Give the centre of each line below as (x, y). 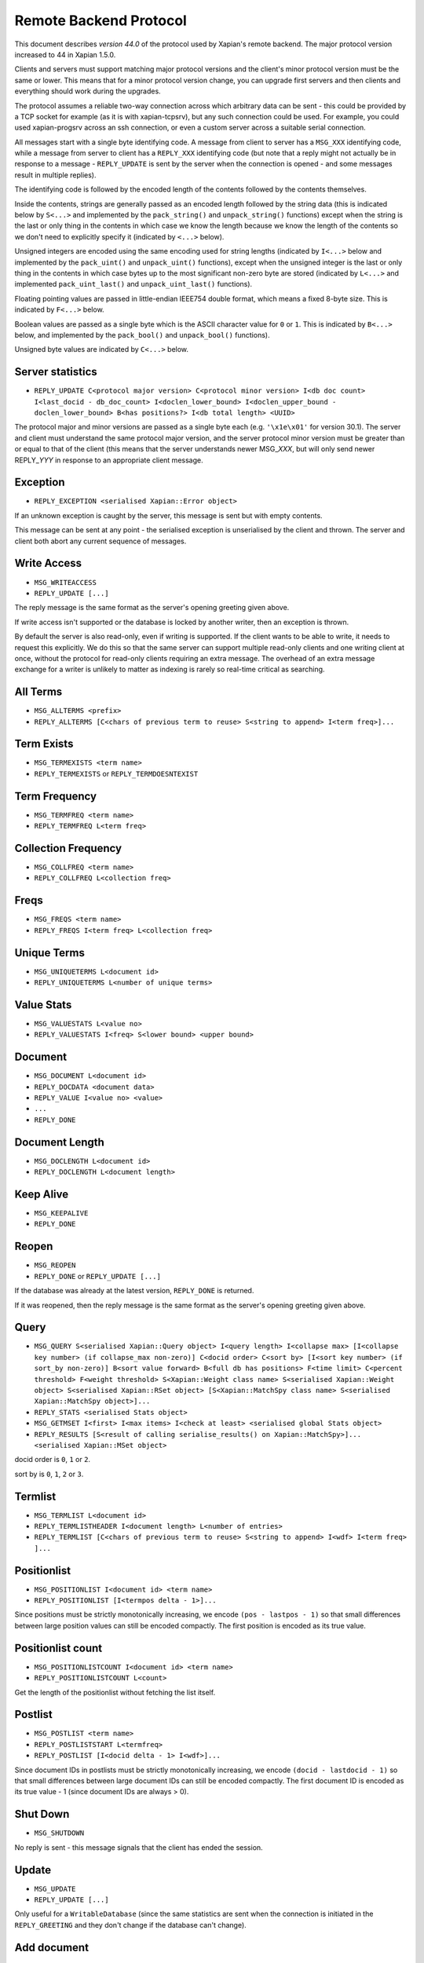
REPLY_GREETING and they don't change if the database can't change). (130, 1925)
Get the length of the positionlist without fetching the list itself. (115, 1692)
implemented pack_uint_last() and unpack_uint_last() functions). (133, 284)
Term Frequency (56, 796)
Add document (52, 1947)
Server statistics (56, 372)
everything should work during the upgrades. (88, 91)
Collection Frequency (68, 848)
